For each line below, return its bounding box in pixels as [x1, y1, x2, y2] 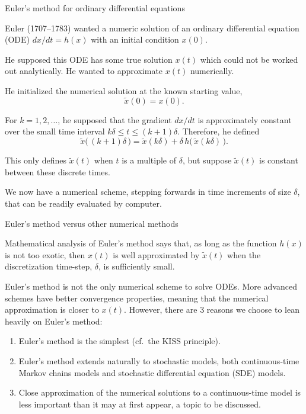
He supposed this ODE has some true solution [5, 53, 173, 65]
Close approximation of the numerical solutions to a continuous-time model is [18, 386, 301, 399]
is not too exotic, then [5, 248, 85, 261]
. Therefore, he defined [177, 125, 260, 137]
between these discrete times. [5, 165, 110, 178]
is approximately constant [197, 113, 292, 126]
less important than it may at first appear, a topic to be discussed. [18, 397, 261, 410]
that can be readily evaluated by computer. [5, 197, 162, 209]
